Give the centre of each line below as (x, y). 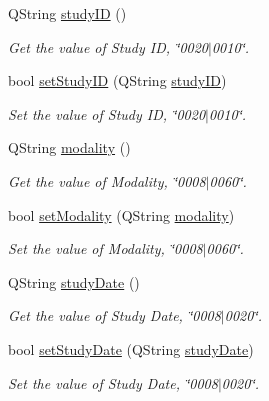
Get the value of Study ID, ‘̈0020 (108, 46)
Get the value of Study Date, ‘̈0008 (114, 315)
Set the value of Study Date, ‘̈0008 (113, 382)
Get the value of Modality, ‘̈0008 (107, 180)
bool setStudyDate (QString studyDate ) (131, 348)
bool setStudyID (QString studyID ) (117, 80)
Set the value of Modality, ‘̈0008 (105, 248)
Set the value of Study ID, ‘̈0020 (107, 113)
